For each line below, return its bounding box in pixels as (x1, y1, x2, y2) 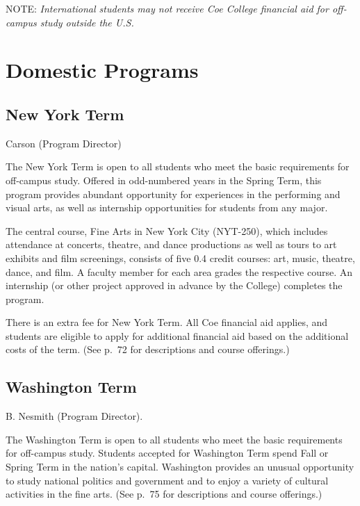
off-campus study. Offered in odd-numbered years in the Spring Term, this (6, 172, 322, 187)
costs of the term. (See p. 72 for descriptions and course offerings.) (6, 342, 290, 357)
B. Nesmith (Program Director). (6, 409, 143, 423)
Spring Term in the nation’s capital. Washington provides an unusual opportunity (6, 459, 354, 474)
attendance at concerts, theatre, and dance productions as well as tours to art (6, 237, 337, 252)
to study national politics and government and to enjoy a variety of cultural (6, 473, 329, 487)
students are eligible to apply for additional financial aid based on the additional (6, 328, 349, 343)
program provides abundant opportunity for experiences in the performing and (6, 186, 341, 201)
